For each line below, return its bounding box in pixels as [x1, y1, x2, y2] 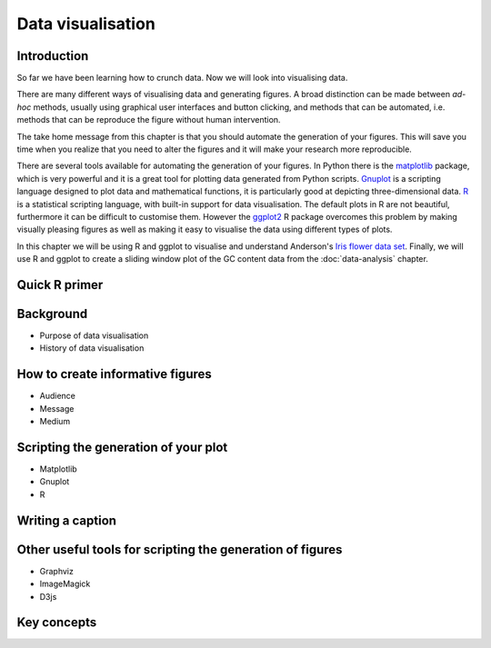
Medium [39, 416, 71, 427]
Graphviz [39, 565, 75, 576]
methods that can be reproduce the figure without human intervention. [16, 115, 281, 125]
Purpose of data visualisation [39, 330, 149, 341]
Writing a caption [16, 513, 117, 528]
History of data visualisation [39, 343, 145, 354]
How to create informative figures [16, 366, 213, 382]
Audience [39, 391, 76, 402]
